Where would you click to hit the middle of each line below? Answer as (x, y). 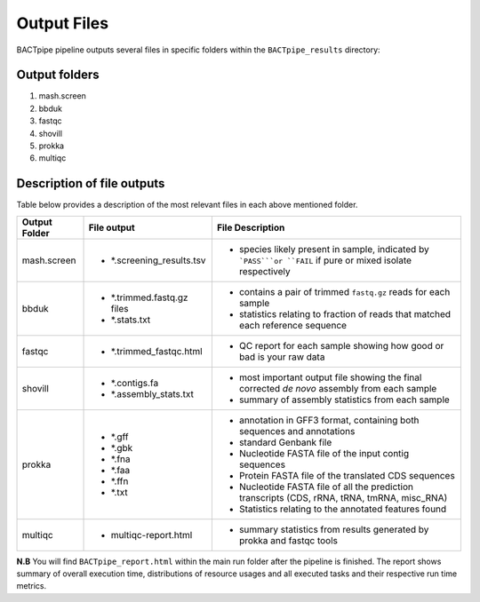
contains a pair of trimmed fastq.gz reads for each (344, 291)
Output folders (58, 75)
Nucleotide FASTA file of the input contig (324, 453)
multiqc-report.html (152, 535)
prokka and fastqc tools (288, 540)
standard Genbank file (285, 442)
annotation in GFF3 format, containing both (329, 420)
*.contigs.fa (135, 383)
